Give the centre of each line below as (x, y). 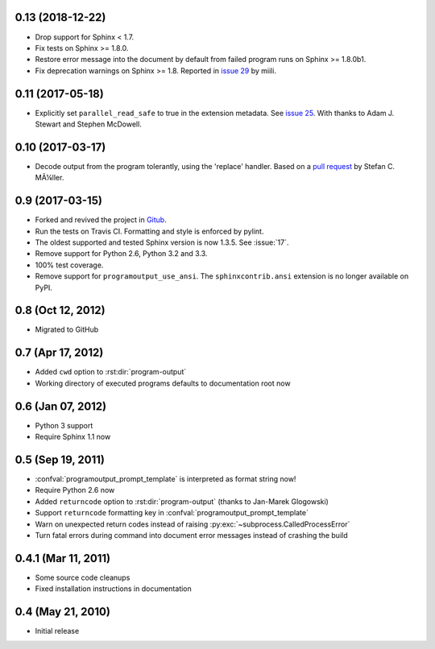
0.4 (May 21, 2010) (62, 612)
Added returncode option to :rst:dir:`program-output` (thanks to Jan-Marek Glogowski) (182, 501)
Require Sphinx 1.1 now (73, 437)
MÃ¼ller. (50, 178)
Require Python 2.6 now (75, 490)
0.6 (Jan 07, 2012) (61, 406)
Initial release (57, 631)
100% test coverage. (69, 265)
